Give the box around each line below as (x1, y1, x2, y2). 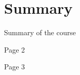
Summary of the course (4, 27, 76, 38)
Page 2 (4, 44, 25, 55)
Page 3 (4, 61, 25, 72)
